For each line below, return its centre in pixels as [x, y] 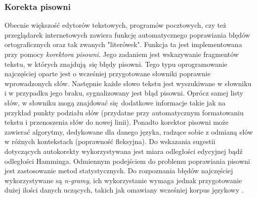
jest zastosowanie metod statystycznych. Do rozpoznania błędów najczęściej [119, 171]
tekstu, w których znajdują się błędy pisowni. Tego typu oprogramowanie [116, 64]
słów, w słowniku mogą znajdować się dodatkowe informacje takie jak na [115, 102]
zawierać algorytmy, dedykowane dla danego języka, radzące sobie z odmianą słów [129, 131]
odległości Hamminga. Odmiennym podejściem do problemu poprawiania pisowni [127, 161]
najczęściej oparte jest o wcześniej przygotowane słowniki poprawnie [107, 74]
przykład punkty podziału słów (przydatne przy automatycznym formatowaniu [124, 112]
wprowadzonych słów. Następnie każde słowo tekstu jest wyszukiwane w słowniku [128, 83]
